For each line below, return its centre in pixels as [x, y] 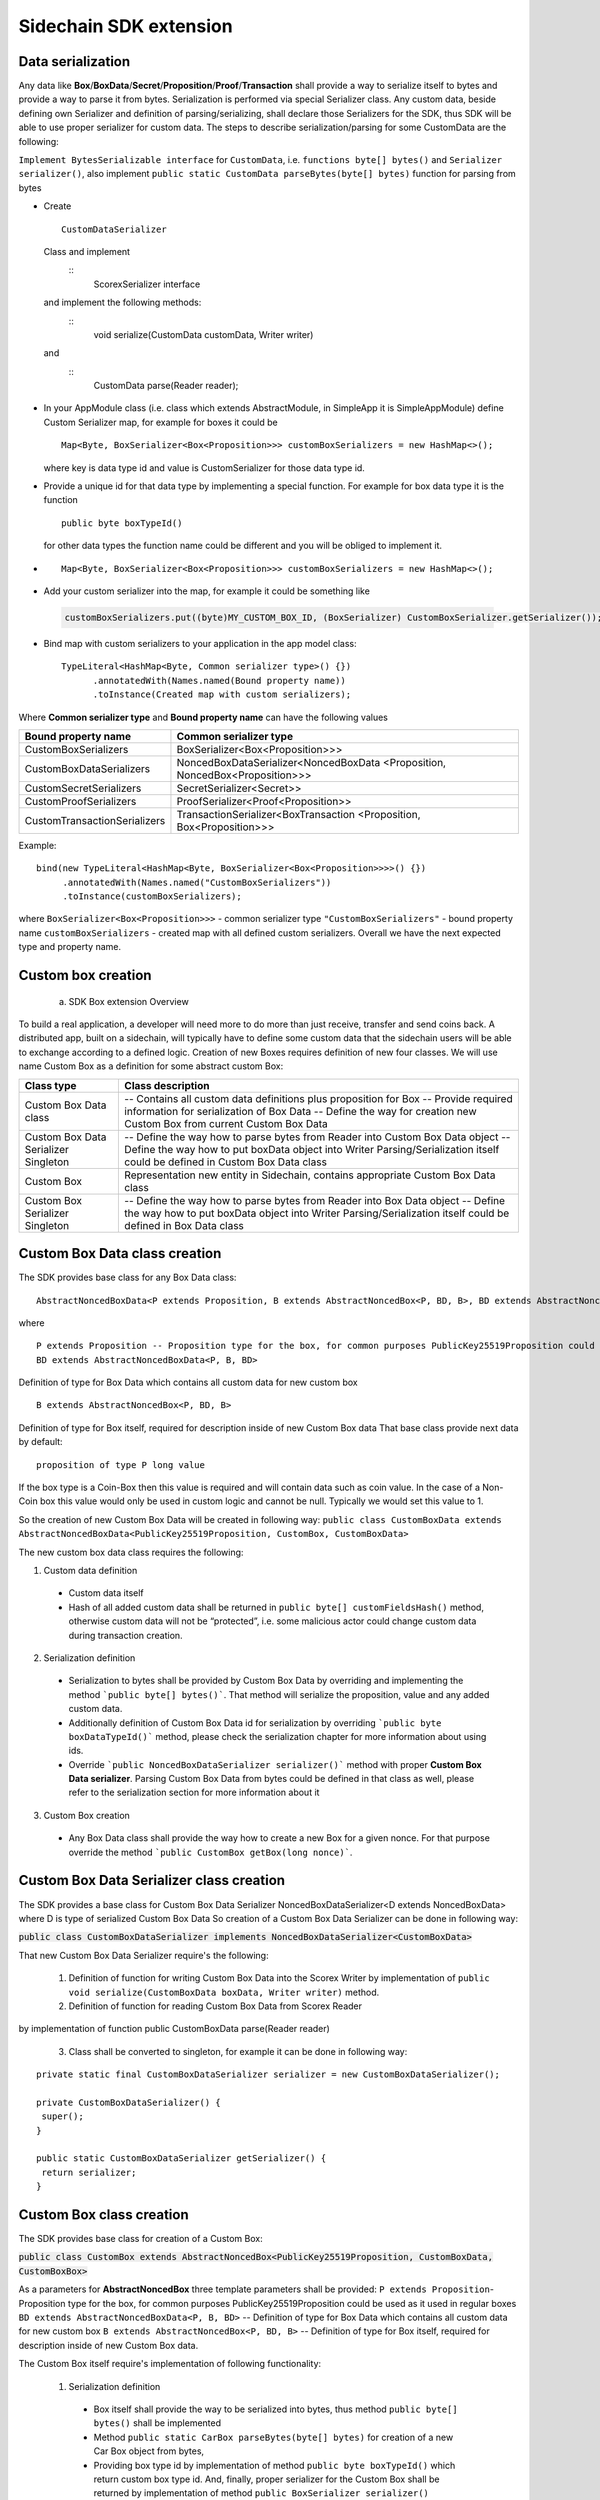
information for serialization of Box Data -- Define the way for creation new [300, 1111]
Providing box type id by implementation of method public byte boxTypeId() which [274, 2465]
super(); [62, 2116]
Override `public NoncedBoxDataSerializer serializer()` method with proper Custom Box [275, 1764]
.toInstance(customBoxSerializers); [152, 896]
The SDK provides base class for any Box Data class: [127, 1277]
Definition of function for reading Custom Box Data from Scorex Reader [215, 2006]
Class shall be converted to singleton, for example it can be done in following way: [238, 2051]
